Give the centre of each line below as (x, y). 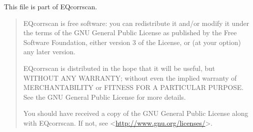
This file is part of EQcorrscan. (51, 6)
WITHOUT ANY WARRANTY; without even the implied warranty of (130, 77)
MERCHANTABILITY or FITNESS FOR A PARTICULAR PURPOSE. (133, 87)
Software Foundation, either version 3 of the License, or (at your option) (132, 42)
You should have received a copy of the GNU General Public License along (136, 113)
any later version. (49, 52)
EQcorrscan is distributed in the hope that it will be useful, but (119, 68)
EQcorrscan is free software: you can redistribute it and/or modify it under (136, 23)
